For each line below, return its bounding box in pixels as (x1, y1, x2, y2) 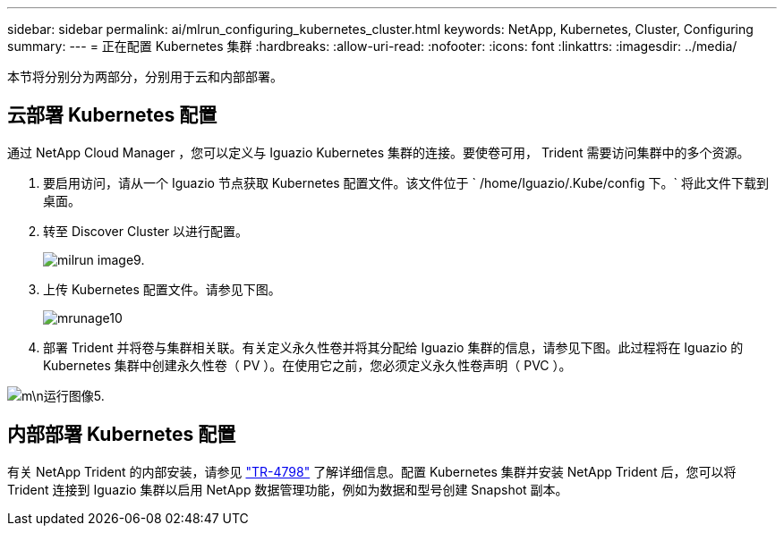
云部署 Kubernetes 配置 (7, 104, 217, 127)
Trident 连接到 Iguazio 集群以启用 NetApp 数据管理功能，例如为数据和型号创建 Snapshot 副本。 (7, 481, 568, 497)
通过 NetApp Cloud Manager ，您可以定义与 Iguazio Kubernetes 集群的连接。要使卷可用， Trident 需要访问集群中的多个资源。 (7, 144, 750, 160)
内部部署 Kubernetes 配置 (7, 423, 236, 446)
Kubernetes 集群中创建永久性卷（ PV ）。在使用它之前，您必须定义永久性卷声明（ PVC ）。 (43, 357, 572, 373)
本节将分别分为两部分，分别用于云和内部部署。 (7, 69, 283, 84)
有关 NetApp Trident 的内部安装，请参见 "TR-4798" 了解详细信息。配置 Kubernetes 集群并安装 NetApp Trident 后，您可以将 (7, 463, 737, 479)
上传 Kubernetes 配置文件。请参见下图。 (43, 281, 281, 297)
